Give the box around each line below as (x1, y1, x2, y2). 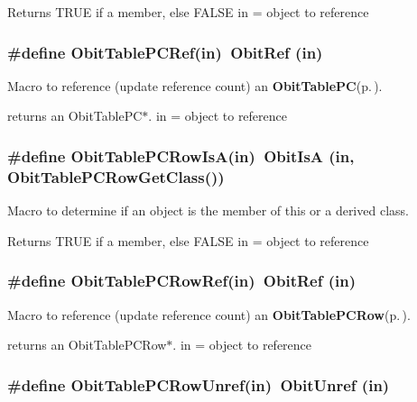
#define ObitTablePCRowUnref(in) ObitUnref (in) (7, 373, 390, 396)
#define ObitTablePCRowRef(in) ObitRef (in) (7, 270, 357, 292)
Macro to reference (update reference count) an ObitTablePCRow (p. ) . (7, 305, 411, 324)
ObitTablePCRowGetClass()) (7, 165, 225, 187)
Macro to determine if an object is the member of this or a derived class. (7, 201, 409, 220)
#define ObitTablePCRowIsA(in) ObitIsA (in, (7, 144, 355, 167)
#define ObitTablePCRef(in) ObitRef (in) (7, 41, 323, 63)
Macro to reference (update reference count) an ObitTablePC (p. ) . (7, 76, 383, 95)
